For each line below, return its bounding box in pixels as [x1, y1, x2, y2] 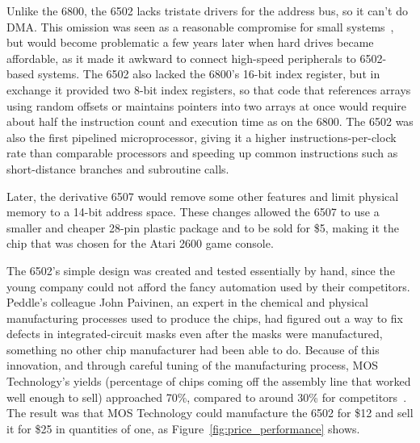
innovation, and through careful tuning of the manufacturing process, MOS [6, 357, 379, 374]
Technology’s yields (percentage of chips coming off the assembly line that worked [6, 373, 411, 390]
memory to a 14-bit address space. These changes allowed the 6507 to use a [6, 203, 380, 220]
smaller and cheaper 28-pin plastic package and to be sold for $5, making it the [6, 219, 400, 236]
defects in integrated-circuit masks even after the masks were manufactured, [6, 325, 383, 342]
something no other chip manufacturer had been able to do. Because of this [6, 341, 380, 357]
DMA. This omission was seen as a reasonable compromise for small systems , [6, 18, 394, 35]
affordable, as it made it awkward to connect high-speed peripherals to [6, 49, 356, 66]
